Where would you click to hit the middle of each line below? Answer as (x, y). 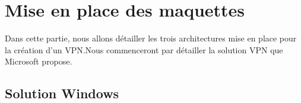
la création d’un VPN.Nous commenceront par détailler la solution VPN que (144, 49)
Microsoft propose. (39, 61)
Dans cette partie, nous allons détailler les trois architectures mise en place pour (151, 38)
